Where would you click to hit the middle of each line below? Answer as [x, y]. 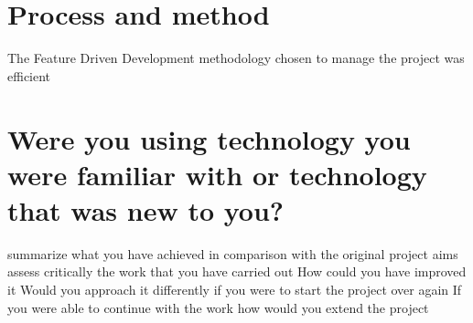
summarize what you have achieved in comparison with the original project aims [233, 253]
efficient [29, 75]
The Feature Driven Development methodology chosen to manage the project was [236, 58]
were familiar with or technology [217, 174]
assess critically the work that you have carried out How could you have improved [237, 271]
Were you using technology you [209, 138]
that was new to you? [146, 209]
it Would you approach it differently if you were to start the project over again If [235, 289]
